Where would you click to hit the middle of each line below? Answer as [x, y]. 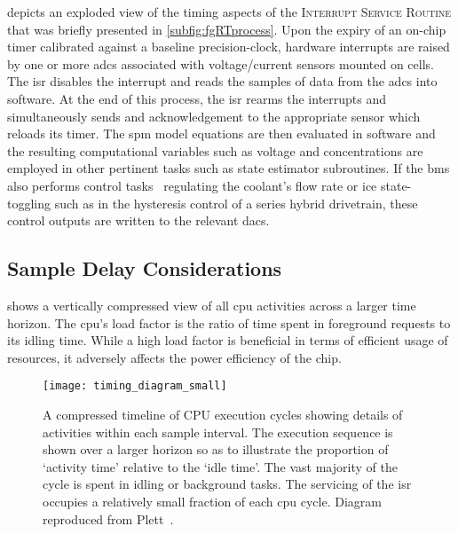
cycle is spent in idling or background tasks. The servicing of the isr [227, 484]
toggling [29, 203]
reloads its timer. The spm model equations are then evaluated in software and [221, 133]
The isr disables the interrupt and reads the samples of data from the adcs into [222, 81]
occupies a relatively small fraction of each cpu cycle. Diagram [212, 501]
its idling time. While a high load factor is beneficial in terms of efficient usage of [228, 340]
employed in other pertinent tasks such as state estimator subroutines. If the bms [229, 168]
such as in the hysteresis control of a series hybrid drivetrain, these [236, 203]
